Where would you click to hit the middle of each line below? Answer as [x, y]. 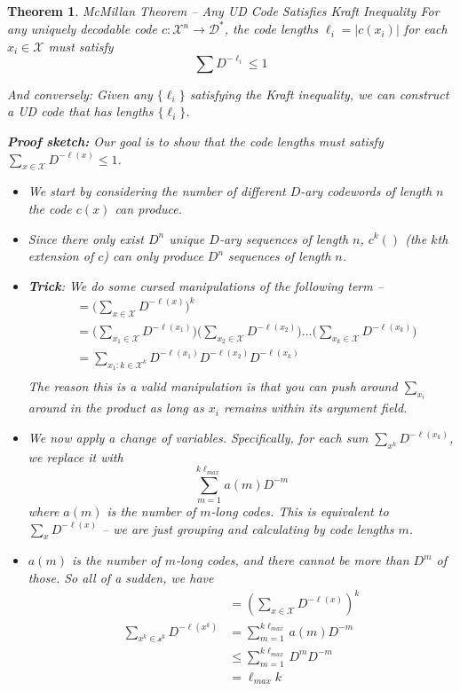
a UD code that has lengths [80, 111]
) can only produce [153, 256]
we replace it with [75, 456]
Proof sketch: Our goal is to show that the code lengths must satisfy [195, 141]
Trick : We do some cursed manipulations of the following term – [206, 285]
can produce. [149, 208]
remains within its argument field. [315, 408]
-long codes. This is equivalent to [300, 510]
